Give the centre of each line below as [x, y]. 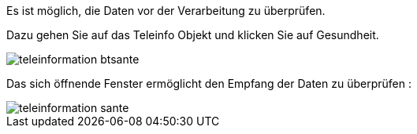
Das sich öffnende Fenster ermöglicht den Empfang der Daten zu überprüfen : [209, 83]
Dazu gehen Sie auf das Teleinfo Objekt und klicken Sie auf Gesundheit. [193, 35]
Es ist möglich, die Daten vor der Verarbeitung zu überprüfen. [166, 11]
